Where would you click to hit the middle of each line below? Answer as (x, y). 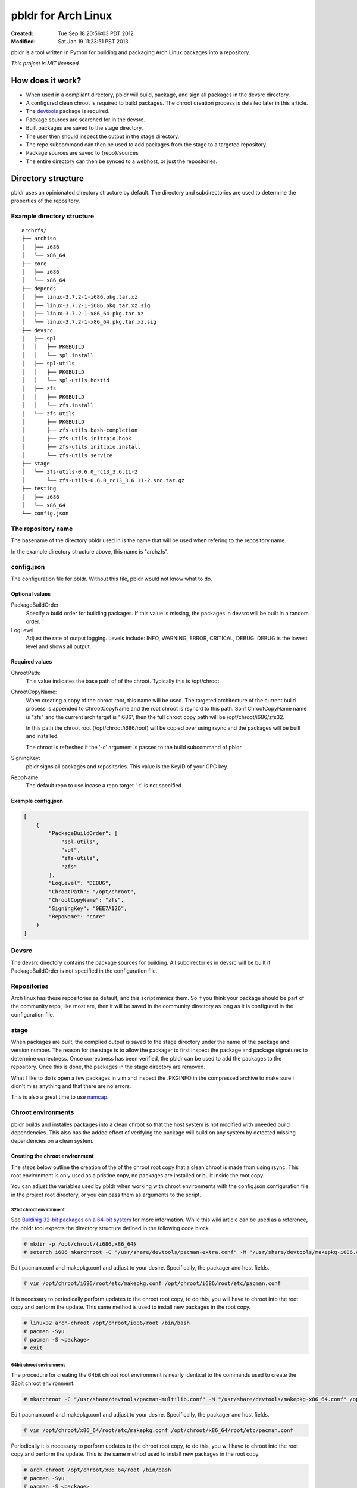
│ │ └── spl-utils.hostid (66, 380)
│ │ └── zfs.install (58, 405)
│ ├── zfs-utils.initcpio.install (81, 447)
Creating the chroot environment (53, 1156)
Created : (22, 33)
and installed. (42, 736)
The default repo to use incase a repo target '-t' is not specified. (104, 786)
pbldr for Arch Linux (62, 15)
